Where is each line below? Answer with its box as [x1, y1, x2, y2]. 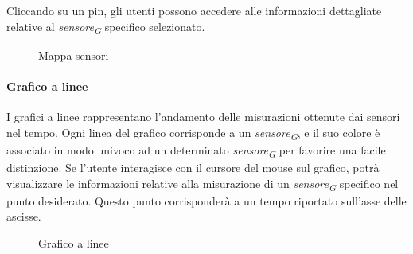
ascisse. [6, 208, 41, 225]
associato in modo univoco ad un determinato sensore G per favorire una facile [6, 141, 386, 160]
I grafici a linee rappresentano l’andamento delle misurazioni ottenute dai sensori [6, 108, 400, 125]
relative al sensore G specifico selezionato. [6, 18, 205, 37]
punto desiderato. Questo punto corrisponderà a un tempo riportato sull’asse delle [6, 192, 407, 209]
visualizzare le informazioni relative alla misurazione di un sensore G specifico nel [6, 174, 399, 193]
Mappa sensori [38, 46, 109, 63]
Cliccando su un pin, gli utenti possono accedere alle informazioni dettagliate [6, 2, 382, 18]
